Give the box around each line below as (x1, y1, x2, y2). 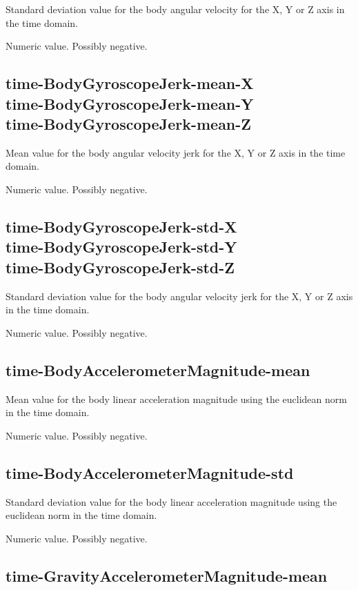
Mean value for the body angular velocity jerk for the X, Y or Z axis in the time (6, 145, 346, 159)
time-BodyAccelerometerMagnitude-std (6, 462, 294, 483)
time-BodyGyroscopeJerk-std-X (6, 215, 237, 237)
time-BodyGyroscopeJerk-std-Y (6, 236, 237, 257)
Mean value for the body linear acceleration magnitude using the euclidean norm (6, 391, 347, 406)
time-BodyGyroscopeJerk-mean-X (6, 72, 254, 94)
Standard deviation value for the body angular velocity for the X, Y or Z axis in (6, 2, 345, 16)
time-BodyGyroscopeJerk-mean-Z (6, 112, 252, 134)
